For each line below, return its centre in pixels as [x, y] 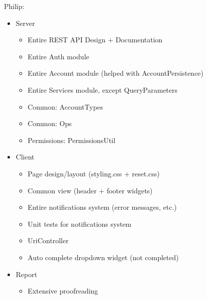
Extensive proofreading [63, 291]
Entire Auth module [58, 56]
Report [26, 274]
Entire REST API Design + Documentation [95, 40]
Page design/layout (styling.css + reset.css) [94, 173]
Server [25, 23]
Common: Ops [50, 123]
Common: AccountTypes [65, 106]
